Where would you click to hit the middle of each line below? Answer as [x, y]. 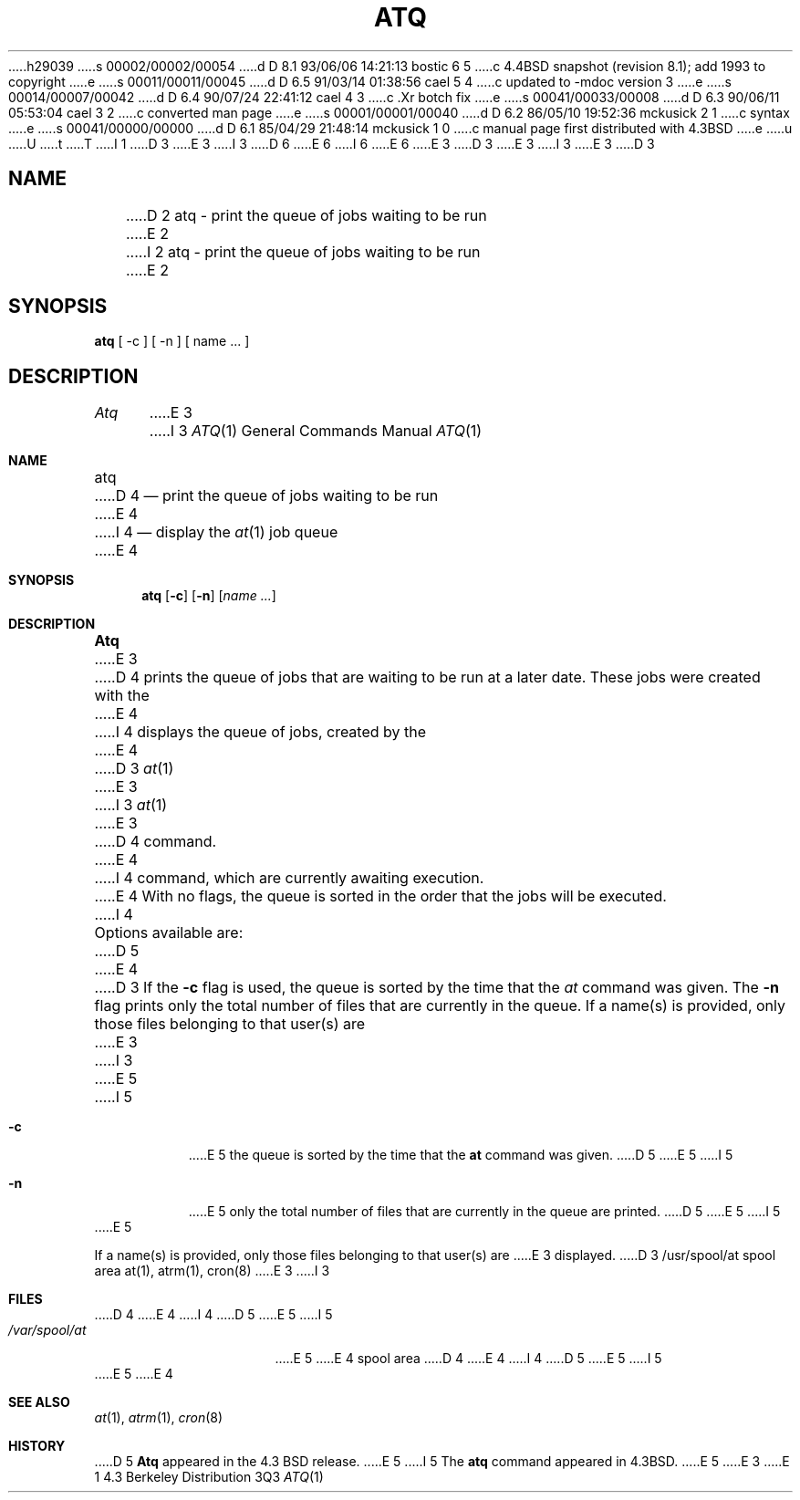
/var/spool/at [47, 1330]
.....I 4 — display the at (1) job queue [216, 532]
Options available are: [169, 933]
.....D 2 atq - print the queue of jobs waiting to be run [306, 215]
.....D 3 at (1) [134, 769]
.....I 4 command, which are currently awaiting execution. [289, 878]
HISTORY [37, 1446]
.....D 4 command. [156, 842]
